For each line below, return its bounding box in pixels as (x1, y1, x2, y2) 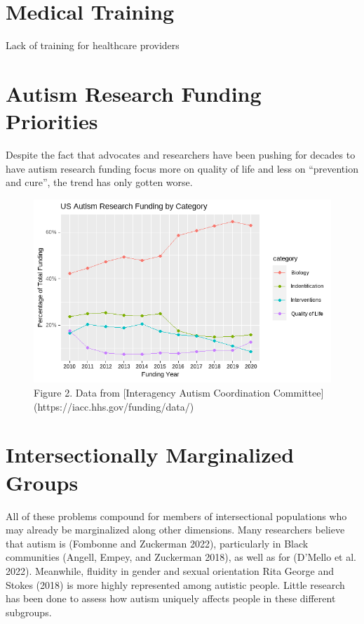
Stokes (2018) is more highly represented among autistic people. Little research (6, 577, 345, 592)
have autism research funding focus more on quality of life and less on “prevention (6, 161, 358, 175)
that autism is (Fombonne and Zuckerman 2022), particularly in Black (6, 536, 309, 550)
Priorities (6, 107, 98, 135)
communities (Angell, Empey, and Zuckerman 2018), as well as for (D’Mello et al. (6, 550, 357, 564)
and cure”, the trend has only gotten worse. (6, 175, 193, 190)
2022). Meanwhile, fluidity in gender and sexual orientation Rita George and (6, 563, 334, 578)
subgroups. (6, 604, 52, 619)
